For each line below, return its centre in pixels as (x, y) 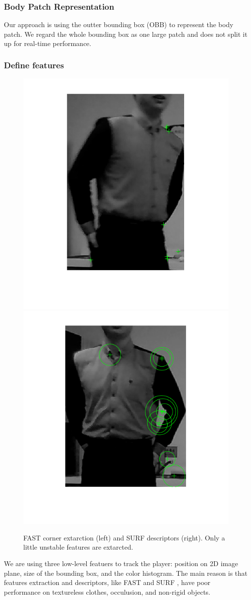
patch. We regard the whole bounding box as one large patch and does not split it (126, 34)
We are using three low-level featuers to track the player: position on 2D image (121, 563)
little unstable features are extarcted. (78, 547)
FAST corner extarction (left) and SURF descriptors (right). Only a (124, 537)
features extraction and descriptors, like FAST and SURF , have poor (107, 582)
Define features (34, 65)
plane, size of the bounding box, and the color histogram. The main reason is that (126, 573)
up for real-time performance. (48, 43)
